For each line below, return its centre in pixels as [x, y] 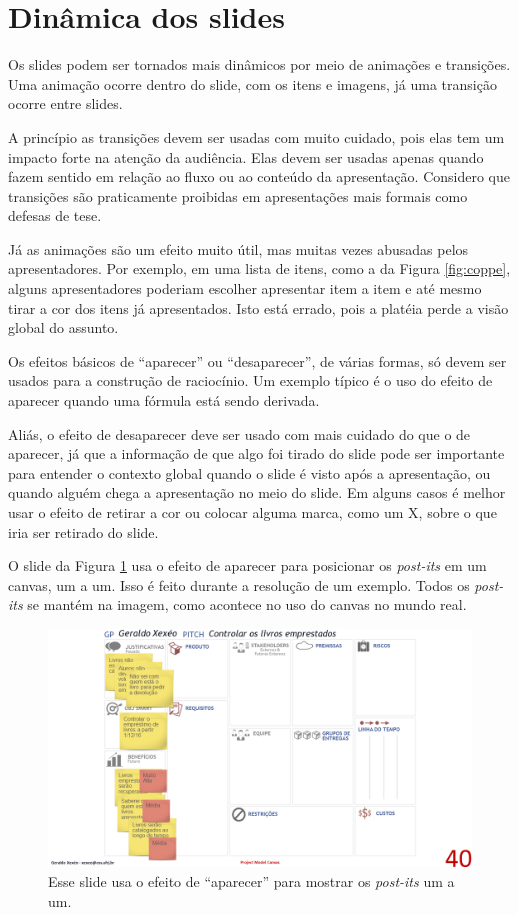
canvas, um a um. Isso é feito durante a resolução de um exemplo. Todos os [239, 584]
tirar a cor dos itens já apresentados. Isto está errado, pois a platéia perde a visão [258, 307]
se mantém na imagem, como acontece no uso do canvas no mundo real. [247, 604]
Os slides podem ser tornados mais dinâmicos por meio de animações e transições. [259, 64]
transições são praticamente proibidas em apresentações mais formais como [238, 195]
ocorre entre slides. [65, 103]
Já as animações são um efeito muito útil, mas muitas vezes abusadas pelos [238, 248]
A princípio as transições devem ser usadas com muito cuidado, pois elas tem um [256, 136]
